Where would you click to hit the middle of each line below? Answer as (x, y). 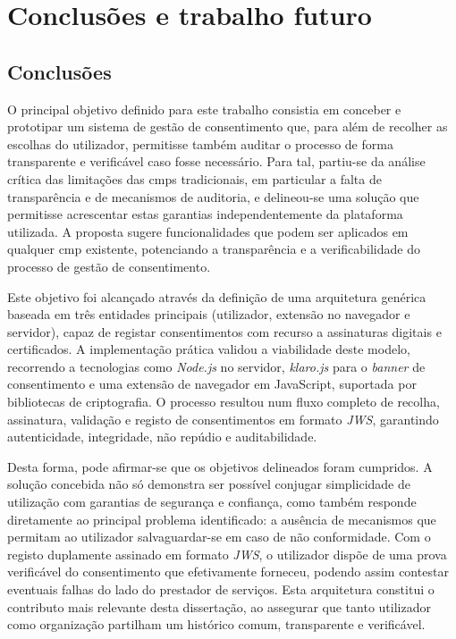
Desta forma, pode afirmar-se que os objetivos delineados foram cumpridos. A (220, 466)
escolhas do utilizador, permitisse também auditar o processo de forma (200, 143)
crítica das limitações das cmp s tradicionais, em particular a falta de (194, 178)
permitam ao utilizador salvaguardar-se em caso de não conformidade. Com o (219, 537)
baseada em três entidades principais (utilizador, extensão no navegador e (209, 314)
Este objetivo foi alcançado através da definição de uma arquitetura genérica (217, 296)
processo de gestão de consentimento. (109, 266)
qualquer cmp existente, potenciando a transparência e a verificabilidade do (214, 249)
